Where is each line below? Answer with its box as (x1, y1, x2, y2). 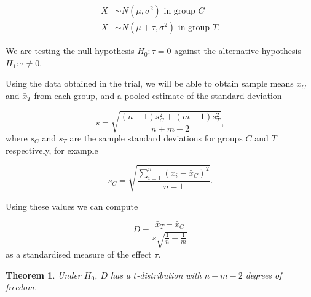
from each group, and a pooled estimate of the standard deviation (34, 89, 282, 101)
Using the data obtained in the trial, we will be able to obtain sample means (6, 77, 294, 90)
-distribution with (136, 268, 202, 281)
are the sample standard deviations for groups (69, 131, 243, 144)
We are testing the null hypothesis (6, 44, 135, 57)
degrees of (245, 268, 282, 281)
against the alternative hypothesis (174, 44, 301, 57)
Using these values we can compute (6, 199, 138, 212)
